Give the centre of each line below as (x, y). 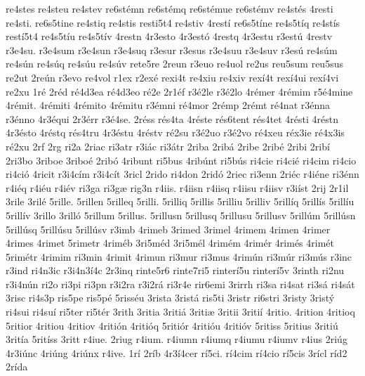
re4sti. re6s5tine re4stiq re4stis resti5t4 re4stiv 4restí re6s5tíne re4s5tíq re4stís (173, 22)
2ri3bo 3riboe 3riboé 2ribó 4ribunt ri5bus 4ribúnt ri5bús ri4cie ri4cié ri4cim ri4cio (181, 160)
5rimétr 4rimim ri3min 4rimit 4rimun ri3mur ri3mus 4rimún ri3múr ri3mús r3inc (179, 256)
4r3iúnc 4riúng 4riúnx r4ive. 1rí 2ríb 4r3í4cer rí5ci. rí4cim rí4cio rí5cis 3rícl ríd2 (177, 352)
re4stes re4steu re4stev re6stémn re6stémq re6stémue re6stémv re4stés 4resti (170, 8)
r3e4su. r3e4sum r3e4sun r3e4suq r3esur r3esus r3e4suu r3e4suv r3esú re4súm (172, 50)
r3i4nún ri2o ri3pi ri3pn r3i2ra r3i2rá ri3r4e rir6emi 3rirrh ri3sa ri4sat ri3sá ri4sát (180, 284)
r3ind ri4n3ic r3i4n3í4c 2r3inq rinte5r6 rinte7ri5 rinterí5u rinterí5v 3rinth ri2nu (175, 270)
